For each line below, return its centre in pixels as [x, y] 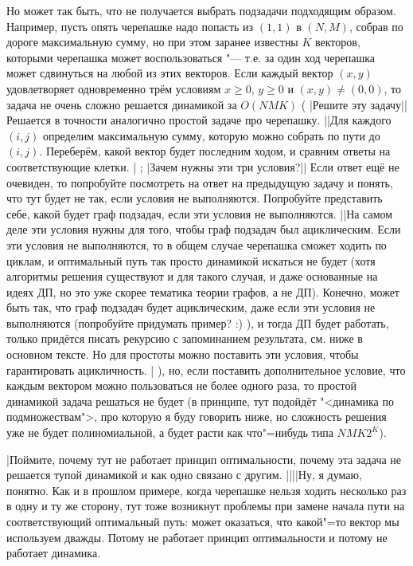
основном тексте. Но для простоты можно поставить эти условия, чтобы [183, 354]
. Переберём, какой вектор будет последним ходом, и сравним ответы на [215, 151]
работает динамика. [54, 553]
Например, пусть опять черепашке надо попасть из [130, 26]
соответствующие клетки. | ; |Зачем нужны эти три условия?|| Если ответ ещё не [203, 166]
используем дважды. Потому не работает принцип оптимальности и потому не [197, 537]
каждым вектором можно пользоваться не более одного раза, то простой [181, 385]
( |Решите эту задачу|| [354, 104]
